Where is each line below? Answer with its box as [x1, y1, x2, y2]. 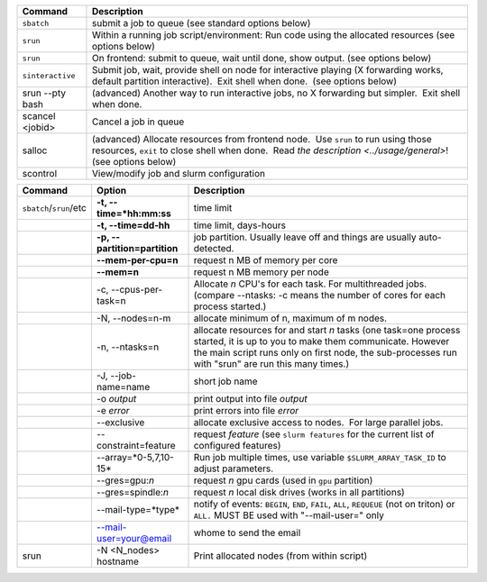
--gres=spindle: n [96, 487, 169, 498]
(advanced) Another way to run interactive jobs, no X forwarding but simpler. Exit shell [91, 86, 461, 99]
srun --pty [22, 86, 67, 99]
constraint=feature [96, 440, 176, 451]
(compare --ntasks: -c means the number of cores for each [193, 289, 446, 301]
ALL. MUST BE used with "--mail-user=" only [193, 509, 385, 522]
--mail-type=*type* [96, 504, 180, 515]
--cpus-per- [111, 284, 162, 296]
